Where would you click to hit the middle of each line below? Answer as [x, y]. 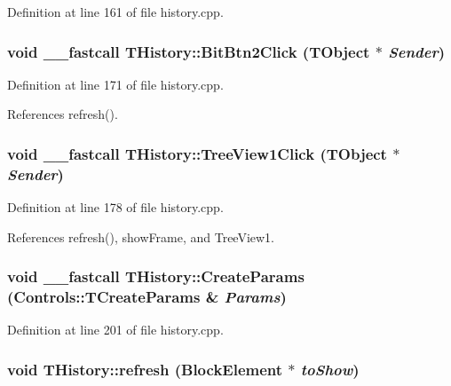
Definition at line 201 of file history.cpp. [115, 330]
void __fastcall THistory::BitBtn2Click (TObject [189, 51]
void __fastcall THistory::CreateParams [156, 276]
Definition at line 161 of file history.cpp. [115, 12]
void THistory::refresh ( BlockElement [145, 369]
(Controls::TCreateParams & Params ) [147, 297]
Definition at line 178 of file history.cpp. [115, 207]
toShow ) [330, 369]
